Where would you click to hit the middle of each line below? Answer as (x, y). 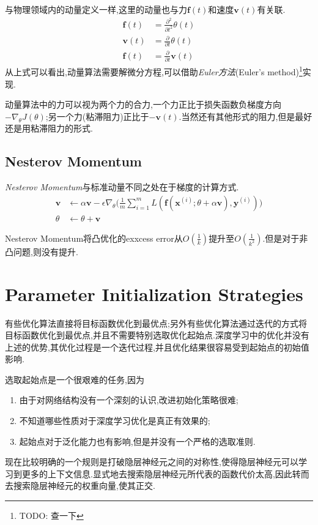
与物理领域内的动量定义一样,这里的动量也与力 (96, 9)
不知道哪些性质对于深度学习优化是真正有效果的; (115, 421)
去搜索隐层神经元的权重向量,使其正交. (80, 486)
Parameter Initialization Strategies (154, 293)
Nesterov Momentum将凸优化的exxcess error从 (94, 238)
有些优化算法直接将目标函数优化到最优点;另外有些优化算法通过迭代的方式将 (156, 323)
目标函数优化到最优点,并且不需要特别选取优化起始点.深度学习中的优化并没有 (157, 335)
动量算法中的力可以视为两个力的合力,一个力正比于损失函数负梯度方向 (143, 104)
